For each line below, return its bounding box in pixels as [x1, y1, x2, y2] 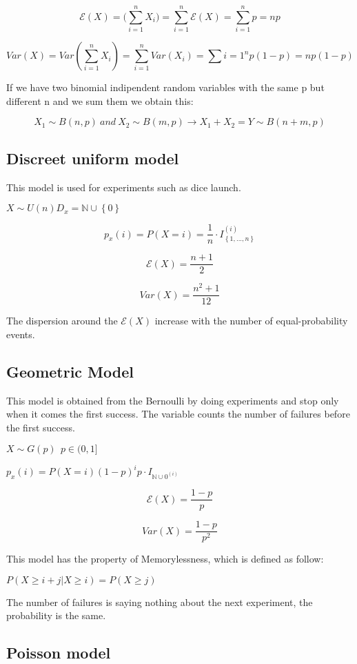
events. [6, 326, 35, 341]
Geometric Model [6, 360, 134, 382]
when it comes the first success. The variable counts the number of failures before [6, 407, 350, 421]
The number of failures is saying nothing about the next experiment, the [6, 594, 313, 609]
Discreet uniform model [6, 147, 179, 168]
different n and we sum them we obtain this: [6, 93, 194, 108]
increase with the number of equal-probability [154, 313, 348, 328]
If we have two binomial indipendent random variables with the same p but [6, 80, 325, 95]
